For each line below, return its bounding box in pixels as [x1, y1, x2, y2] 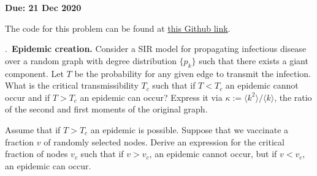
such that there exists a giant [199, 54, 308, 67]
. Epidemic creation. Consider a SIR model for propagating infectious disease [5, 42, 307, 55]
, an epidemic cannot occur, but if [149, 147, 277, 160]
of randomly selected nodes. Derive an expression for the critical [44, 135, 285, 148]
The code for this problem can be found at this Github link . [5, 21, 231, 34]
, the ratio [274, 90, 312, 103]
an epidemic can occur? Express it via [80, 90, 223, 103]
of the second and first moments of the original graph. [5, 103, 208, 116]
